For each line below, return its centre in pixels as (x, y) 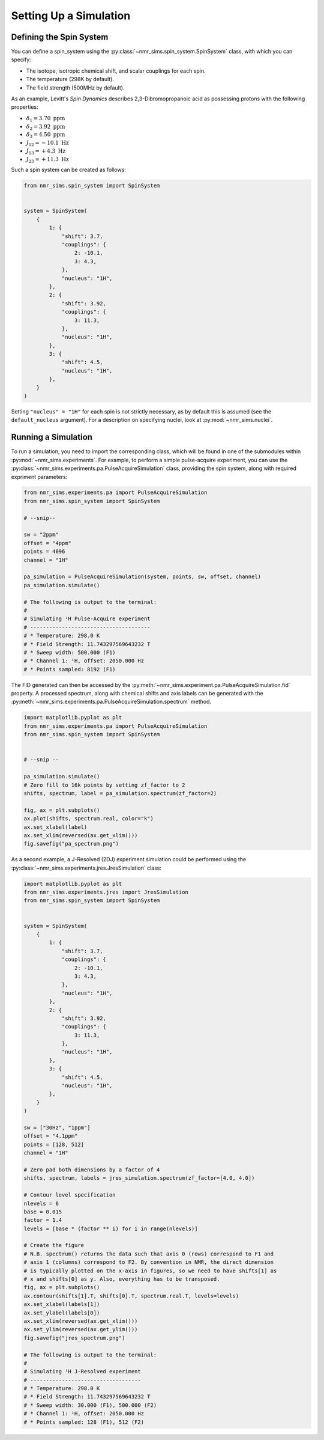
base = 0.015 (43, 1212)
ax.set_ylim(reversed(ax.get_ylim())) (81, 1329)
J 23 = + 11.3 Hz (47, 160)
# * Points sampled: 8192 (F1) (70, 669)
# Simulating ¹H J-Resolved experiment (82, 1371)
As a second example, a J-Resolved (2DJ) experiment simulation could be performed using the (129, 859)
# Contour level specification (70, 1195)
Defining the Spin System (60, 37)
